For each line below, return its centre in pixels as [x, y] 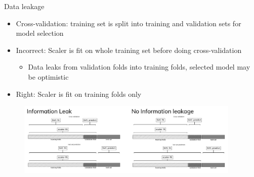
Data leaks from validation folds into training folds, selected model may [139, 67]
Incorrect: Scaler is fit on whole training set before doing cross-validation [129, 50]
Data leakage [24, 6]
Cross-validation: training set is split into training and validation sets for [129, 23]
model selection [40, 33]
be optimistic [48, 76]
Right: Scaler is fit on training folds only [79, 94]
